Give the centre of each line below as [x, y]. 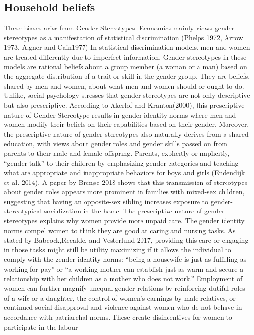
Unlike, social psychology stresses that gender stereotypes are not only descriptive [127, 95]
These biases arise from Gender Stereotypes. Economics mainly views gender [119, 28]
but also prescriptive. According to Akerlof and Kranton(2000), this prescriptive [124, 105]
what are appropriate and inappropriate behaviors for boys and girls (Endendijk [125, 172]
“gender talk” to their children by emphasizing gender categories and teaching [121, 163]
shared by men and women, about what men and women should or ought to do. [124, 85]
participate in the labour [41, 326]
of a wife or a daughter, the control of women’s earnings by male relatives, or [120, 297]
